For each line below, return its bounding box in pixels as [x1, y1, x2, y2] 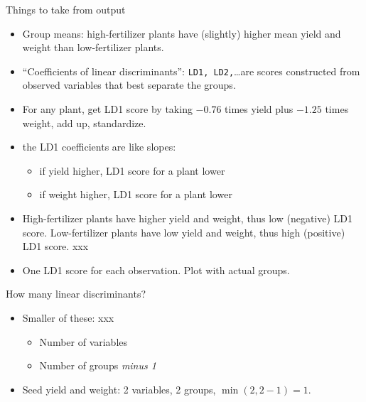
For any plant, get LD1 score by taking [22, 102, 193, 116]
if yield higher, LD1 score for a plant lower [39, 163, 225, 178]
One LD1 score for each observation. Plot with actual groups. [22, 262, 290, 277]
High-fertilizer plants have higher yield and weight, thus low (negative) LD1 [22, 211, 353, 225]
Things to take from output [6, 2, 126, 16]
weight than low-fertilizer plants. [22, 40, 164, 55]
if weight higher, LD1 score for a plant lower [39, 187, 232, 202]
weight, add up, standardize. [22, 115, 146, 130]
